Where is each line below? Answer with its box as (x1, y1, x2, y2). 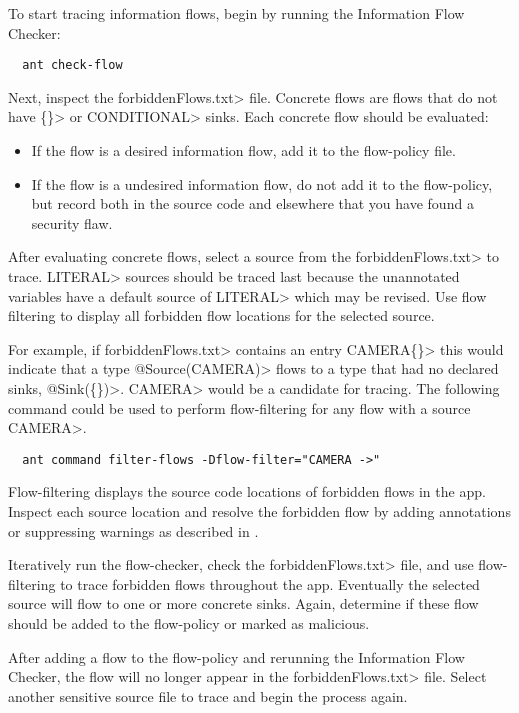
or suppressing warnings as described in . (8, 520, 259, 541)
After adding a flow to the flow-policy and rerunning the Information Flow (8, 646, 465, 667)
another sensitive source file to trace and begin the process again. (8, 685, 408, 706)
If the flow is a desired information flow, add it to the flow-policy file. (31, 140, 456, 161)
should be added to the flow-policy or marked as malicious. (8, 612, 370, 633)
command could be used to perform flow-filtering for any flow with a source (8, 397, 471, 418)
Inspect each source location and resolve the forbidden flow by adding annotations (8, 501, 511, 521)
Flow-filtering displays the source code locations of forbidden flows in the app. (8, 481, 486, 502)
